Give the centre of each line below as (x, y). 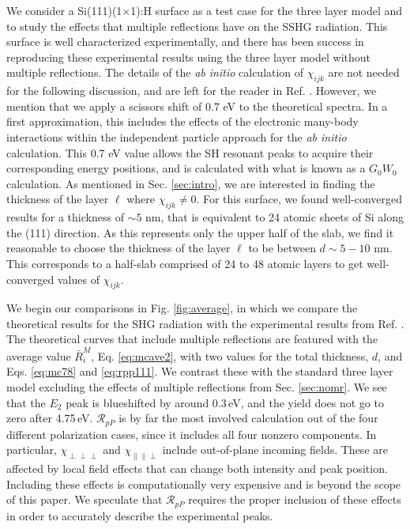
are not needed (364, 72)
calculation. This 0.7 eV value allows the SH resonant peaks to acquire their (190, 152)
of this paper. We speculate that (85, 499)
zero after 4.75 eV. (50, 418)
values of (78, 279)
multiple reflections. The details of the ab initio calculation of (155, 72)
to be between (282, 248)
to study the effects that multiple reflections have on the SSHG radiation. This (197, 26)
